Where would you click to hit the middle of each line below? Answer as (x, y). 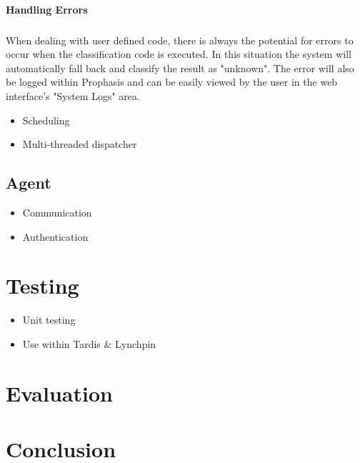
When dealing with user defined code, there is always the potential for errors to (180, 40)
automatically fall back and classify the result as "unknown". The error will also (180, 68)
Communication (57, 212)
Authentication (55, 236)
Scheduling (46, 120)
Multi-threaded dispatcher (80, 144)
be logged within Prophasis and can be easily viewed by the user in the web (172, 82)
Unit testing (49, 320)
